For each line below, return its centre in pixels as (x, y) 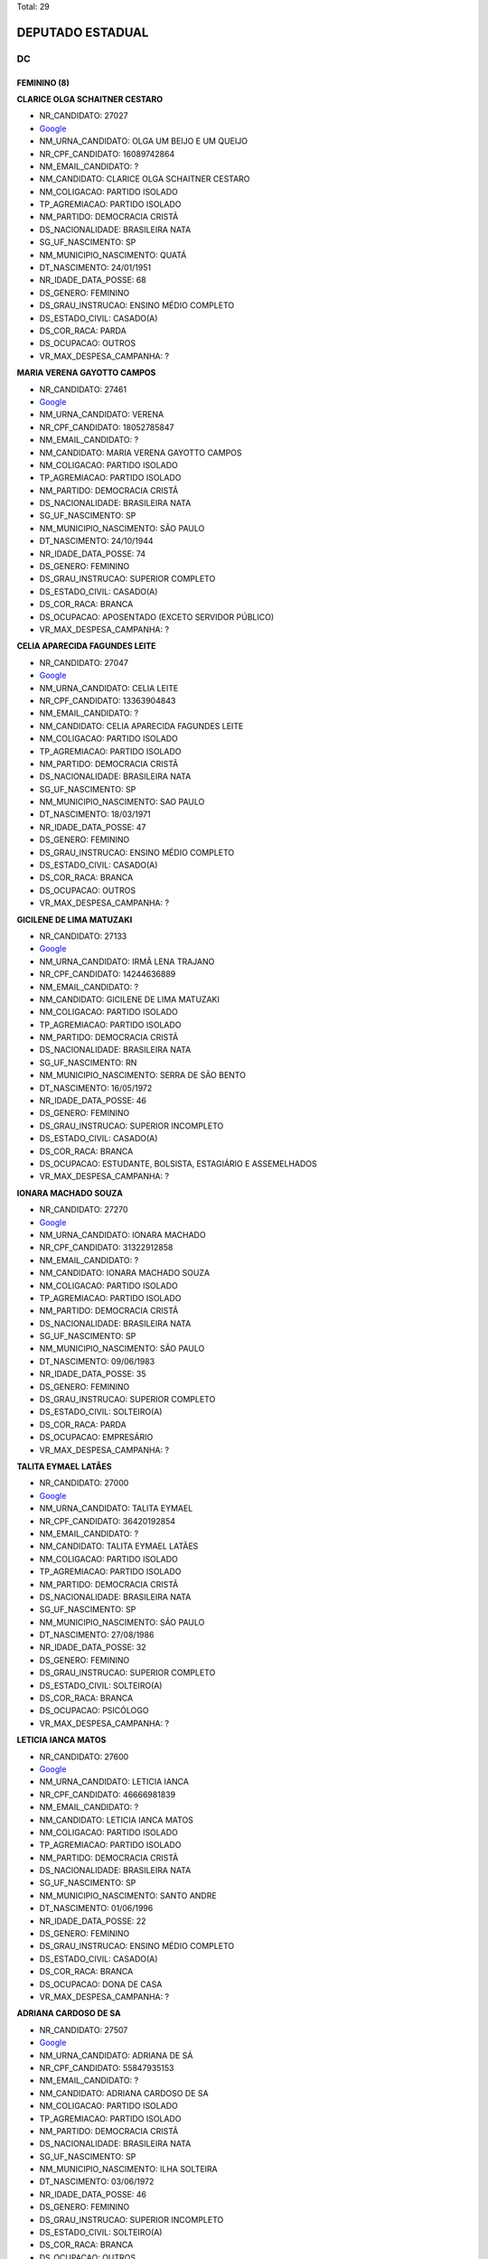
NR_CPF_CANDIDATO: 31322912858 (106, 1248)
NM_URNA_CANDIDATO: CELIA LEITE (109, 688)
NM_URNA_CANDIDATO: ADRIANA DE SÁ (116, 2055)
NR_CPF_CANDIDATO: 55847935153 (107, 2067)
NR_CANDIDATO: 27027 (84, 116)
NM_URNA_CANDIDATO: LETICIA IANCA (114, 1782)
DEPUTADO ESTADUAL (83, 32)
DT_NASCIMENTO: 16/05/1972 (96, 1088)
